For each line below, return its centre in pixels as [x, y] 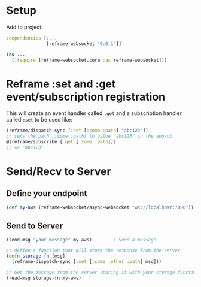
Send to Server [35, 226]
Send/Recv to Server [59, 172]
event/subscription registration [86, 97]
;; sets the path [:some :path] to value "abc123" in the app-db [89, 136]
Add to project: [25, 27]
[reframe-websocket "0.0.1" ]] [84, 43]
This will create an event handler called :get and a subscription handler [94, 113]
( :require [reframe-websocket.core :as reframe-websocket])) [89, 60]
